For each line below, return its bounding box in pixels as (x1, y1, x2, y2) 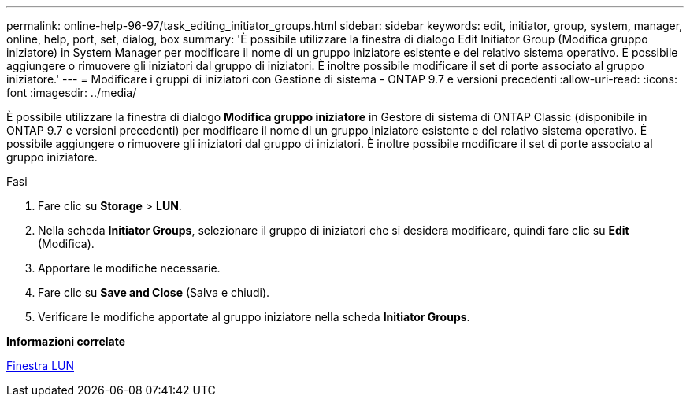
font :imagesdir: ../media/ (6, 86, 137, 99)
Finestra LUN (6, 359, 75, 372)
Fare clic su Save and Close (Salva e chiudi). (38, 286, 270, 299)
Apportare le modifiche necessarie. (38, 261, 221, 275)
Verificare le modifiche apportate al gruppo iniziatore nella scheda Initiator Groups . (38, 310, 470, 324)
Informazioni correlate (6, 335, 126, 348)
